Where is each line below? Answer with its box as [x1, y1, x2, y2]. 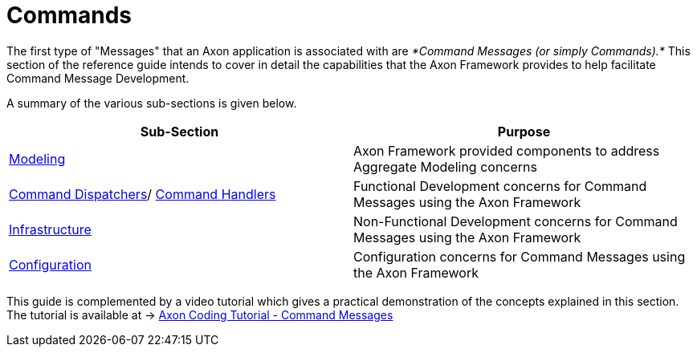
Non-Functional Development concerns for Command [353, 213, 678, 229]
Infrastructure [9, 221, 92, 237]
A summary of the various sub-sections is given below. [6, 95, 297, 110]
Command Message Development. [6, 71, 190, 85]
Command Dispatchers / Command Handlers [9, 185, 276, 202]
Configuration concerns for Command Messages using [353, 248, 686, 265]
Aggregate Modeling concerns [353, 158, 537, 175]
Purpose [497, 123, 551, 140]
